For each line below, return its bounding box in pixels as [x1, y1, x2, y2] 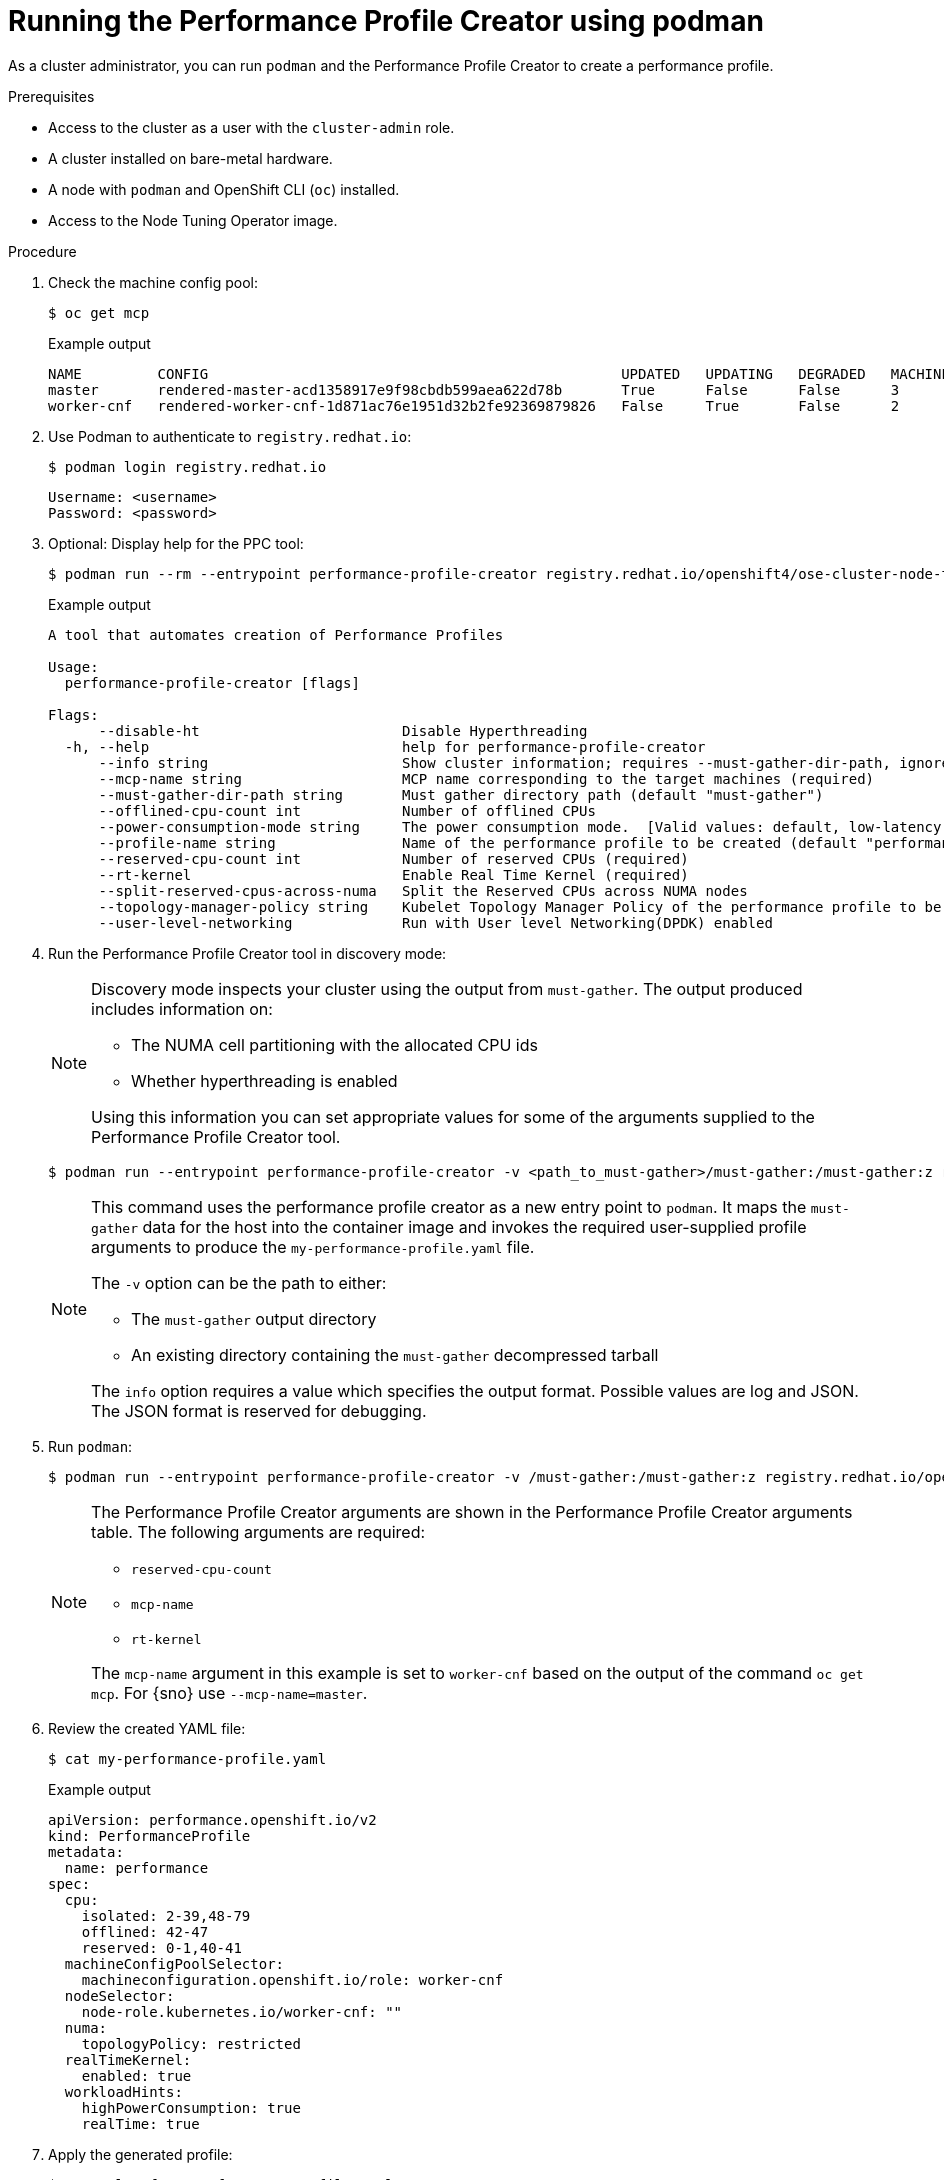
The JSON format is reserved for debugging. [91, 1400, 427, 1421]
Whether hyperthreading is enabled [131, 1070, 398, 1091]
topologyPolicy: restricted [81, 2035, 301, 2052]
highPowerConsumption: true [81, 2099, 301, 2116]
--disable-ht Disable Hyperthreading [98, 722, 588, 739]
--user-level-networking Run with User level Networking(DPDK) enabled [98, 914, 773, 931]
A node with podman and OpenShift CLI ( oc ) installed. [48, 180, 400, 198]
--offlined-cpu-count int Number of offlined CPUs [98, 802, 596, 819]
